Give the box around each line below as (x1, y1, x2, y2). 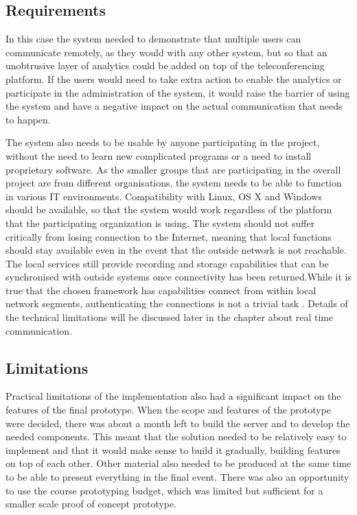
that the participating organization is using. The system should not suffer (5, 215, 315, 230)
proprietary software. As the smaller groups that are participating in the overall (5, 162, 341, 176)
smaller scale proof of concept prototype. (5, 496, 177, 511)
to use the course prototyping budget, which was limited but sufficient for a (5, 483, 323, 497)
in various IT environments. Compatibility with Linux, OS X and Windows (5, 189, 322, 203)
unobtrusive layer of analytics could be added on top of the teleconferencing (5, 58, 325, 73)
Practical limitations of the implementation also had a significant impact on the (5, 389, 341, 403)
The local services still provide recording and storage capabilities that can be (5, 256, 329, 270)
